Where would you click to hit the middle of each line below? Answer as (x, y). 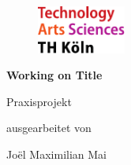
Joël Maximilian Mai (56, 154)
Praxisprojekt (39, 101)
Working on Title (54, 75)
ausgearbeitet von (49, 128)
